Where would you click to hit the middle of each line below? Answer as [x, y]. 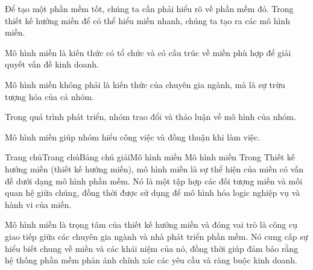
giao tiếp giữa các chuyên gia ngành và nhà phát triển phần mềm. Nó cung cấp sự [156, 236]
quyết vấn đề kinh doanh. [52, 64]
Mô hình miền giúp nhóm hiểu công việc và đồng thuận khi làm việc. [133, 137]
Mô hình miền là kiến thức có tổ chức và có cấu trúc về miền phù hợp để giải [148, 52]
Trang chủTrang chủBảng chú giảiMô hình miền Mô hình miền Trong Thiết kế [150, 157]
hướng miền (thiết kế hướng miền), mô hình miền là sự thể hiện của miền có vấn [154, 168]
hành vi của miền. [38, 204]
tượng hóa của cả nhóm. [49, 96]
